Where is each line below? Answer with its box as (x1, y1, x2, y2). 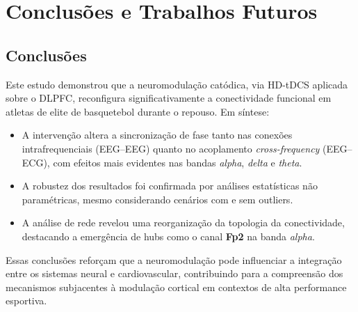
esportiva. (6, 293, 47, 308)
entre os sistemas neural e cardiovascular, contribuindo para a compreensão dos (6, 266, 343, 281)
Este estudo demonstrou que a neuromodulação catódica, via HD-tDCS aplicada (6, 77, 348, 91)
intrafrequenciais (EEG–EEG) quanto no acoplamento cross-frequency (22, 141, 320, 155)
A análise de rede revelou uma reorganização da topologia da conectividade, (22, 215, 345, 230)
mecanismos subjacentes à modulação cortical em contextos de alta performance (6, 279, 347, 294)
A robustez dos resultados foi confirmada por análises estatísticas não (22, 178, 318, 193)
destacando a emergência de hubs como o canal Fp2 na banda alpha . (22, 228, 315, 243)
